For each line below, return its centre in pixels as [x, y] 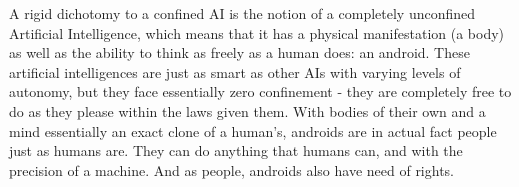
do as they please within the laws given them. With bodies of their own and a [247, 110]
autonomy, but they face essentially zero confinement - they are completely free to [260, 91]
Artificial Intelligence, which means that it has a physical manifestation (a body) [257, 32]
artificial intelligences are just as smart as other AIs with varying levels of [235, 71]
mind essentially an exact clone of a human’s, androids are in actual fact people [253, 130]
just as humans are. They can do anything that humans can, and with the [236, 150]
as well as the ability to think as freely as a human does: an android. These [239, 52]
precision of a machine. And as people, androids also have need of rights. [232, 169]
